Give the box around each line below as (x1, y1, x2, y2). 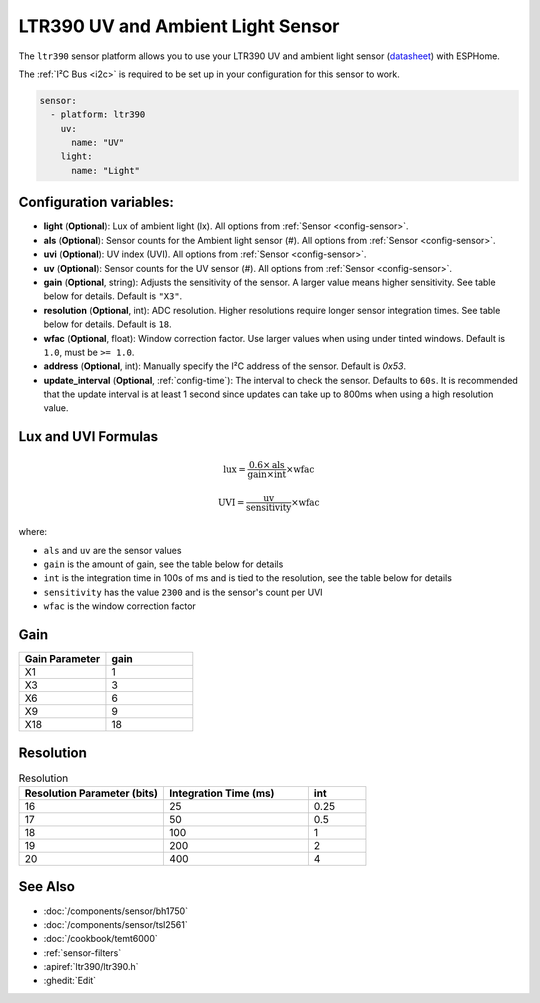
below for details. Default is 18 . (43, 318, 172, 330)
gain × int (246, 468, 287, 480)
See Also (18, 878, 75, 895)
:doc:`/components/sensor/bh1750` (43, 905, 189, 917)
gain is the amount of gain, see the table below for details (43, 558, 284, 570)
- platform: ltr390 (50, 109, 146, 120)
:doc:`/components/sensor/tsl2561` (43, 918, 189, 930)
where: (18, 526, 48, 538)
